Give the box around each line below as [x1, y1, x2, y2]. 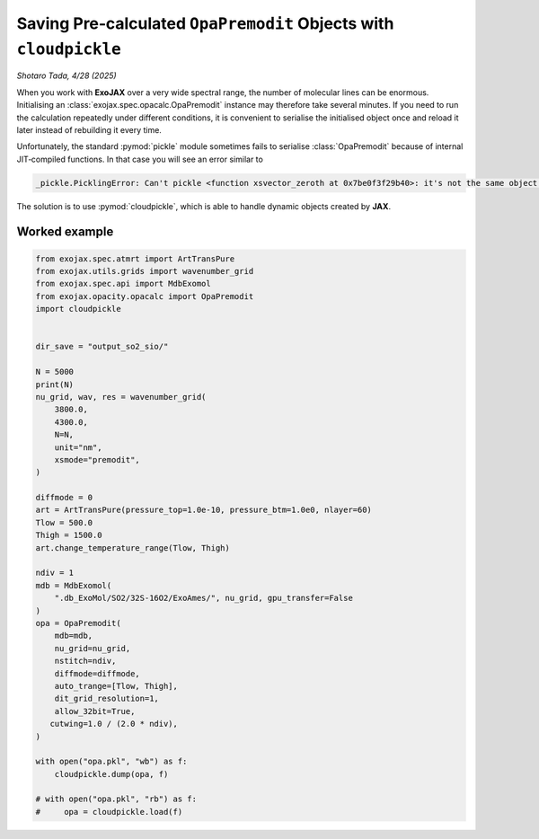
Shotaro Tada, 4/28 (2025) [16, 70, 117, 81]
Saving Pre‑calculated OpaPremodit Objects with [16, 13, 394, 33]
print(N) [35, 379, 75, 390]
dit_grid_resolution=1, [54, 693, 159, 704]
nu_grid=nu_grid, [54, 643, 131, 653]
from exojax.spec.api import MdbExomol [35, 278, 211, 289]
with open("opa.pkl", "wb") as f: [35, 756, 188, 767]
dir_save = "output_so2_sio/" [35, 341, 169, 352]
